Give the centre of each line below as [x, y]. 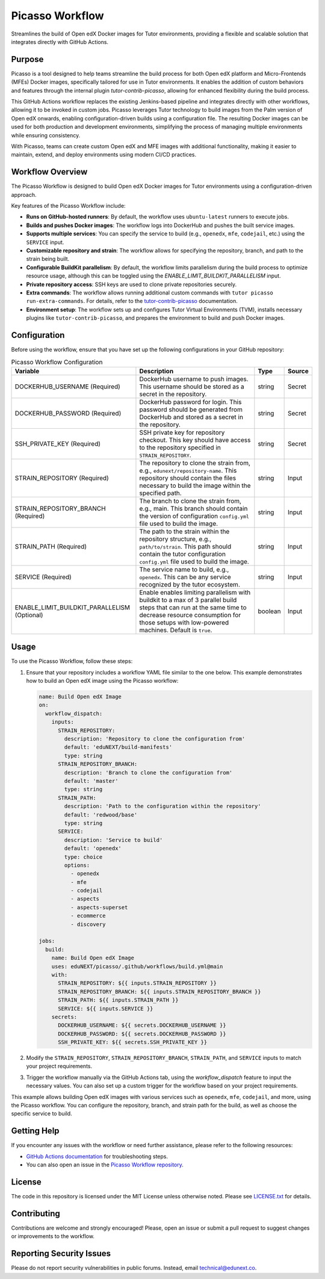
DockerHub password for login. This [190, 402]
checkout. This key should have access [195, 440]
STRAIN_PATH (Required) [51, 546]
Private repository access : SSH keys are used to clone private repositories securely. [132, 284]
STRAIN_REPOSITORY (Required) [62, 478]
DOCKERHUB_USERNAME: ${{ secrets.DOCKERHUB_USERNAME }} [142, 1025]
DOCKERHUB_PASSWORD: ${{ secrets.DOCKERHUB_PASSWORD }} [142, 1034]
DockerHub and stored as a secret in [191, 417]
